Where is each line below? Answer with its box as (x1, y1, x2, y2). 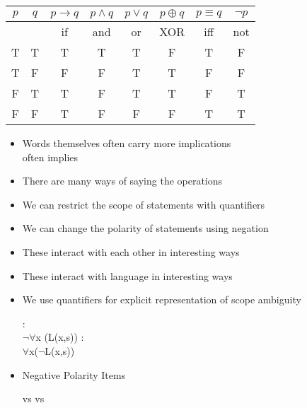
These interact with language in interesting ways (22, 268, 233, 283)
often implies (22, 149, 79, 164)
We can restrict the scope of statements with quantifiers (22, 197, 265, 211)
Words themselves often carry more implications (22, 136, 231, 150)
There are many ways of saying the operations (22, 173, 223, 188)
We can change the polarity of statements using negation (22, 221, 269, 235)
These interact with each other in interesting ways (22, 244, 240, 259)
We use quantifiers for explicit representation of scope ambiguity (22, 292, 301, 307)
